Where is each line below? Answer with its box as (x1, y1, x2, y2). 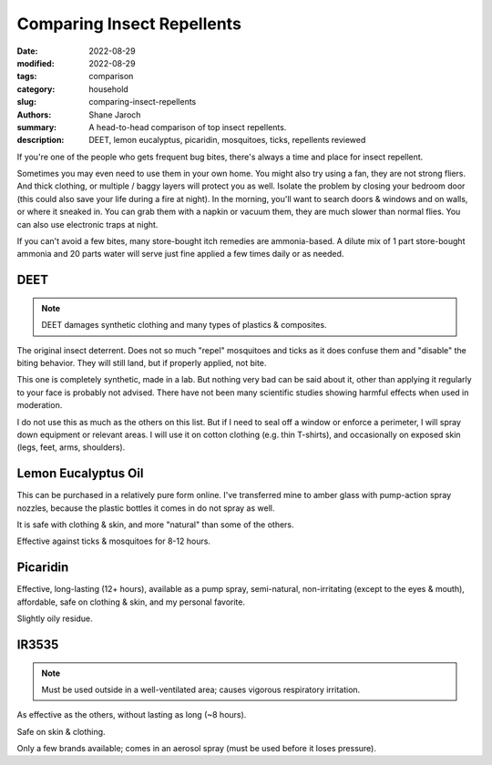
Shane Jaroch (88, 109, 141, 120)
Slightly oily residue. (16, 613, 93, 624)
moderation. (16, 400, 63, 411)
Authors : (16, 109, 52, 120)
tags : (16, 71, 37, 82)
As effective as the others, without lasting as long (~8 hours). (16, 709, 247, 720)
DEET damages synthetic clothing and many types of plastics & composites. (41, 320, 327, 331)
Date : (16, 46, 38, 56)
